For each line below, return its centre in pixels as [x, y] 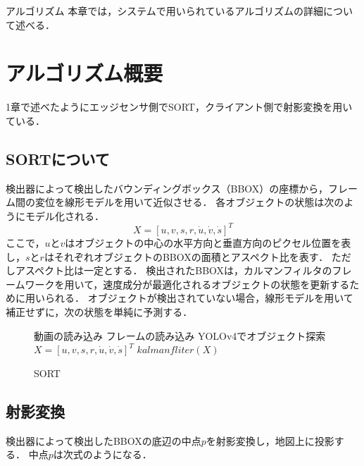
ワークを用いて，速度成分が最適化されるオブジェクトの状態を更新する [187, 284]
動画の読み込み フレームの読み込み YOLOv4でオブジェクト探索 [180, 335]
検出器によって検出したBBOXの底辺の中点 [103, 440]
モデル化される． [64, 215]
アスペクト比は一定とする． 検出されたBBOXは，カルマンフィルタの [174, 270]
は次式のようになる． [102, 454]
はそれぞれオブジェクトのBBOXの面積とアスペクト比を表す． [186, 256]
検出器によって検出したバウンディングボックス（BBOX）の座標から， [167, 188]
